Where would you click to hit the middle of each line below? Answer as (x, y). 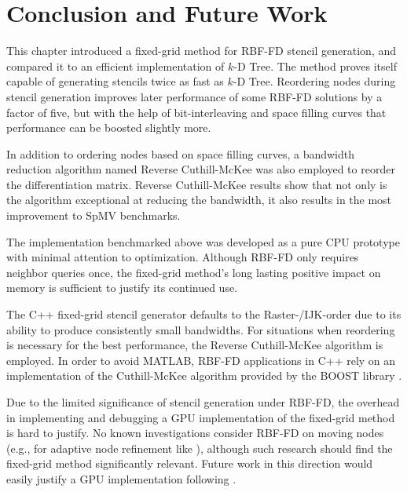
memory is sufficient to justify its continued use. (122, 288)
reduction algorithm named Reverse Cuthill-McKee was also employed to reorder (201, 169)
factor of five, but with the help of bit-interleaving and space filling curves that (196, 112)
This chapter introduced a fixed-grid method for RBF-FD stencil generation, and (202, 51)
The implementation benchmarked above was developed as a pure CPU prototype (203, 241)
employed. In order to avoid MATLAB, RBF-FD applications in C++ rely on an (201, 360)
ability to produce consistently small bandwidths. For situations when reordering (201, 329)
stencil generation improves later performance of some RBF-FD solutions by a (194, 96)
